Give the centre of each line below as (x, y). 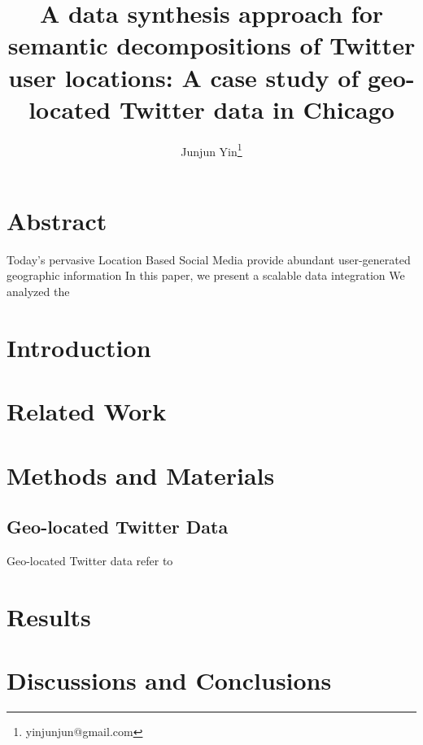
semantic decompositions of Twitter (211, 45)
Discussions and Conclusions (169, 680)
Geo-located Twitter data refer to (90, 560)
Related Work (87, 411)
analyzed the (38, 292)
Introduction (79, 347)
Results (49, 616)
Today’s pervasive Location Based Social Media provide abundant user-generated (209, 259)
